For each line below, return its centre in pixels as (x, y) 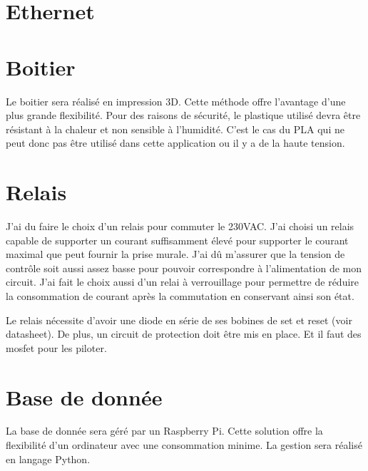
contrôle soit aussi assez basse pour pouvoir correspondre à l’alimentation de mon (184, 268)
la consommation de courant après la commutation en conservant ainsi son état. (180, 295)
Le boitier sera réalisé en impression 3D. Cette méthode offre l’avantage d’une (176, 101)
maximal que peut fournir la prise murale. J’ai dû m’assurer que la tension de (175, 254)
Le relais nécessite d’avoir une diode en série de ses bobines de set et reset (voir (179, 320)
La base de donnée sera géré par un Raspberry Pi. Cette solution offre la (164, 431)
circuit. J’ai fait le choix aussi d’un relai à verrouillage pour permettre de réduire (183, 282)
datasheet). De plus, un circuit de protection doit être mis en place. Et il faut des (184, 334)
